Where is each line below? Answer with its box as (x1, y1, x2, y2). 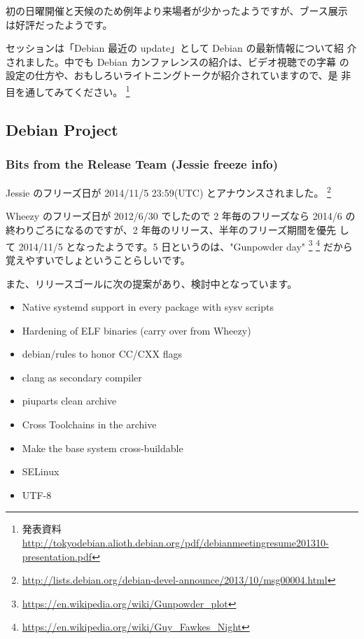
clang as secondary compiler (22, 370, 142, 384)
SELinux (22, 464, 59, 479)
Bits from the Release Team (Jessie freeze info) (6, 155, 279, 172)
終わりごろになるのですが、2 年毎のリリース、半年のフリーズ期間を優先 (6, 223, 336, 237)
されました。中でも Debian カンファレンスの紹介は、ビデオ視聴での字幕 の (6, 54, 349, 69)
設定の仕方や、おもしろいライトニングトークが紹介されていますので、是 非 (6, 68, 351, 83)
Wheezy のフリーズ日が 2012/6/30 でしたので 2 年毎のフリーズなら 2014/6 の (6, 209, 356, 223)
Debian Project (6, 118, 118, 140)
